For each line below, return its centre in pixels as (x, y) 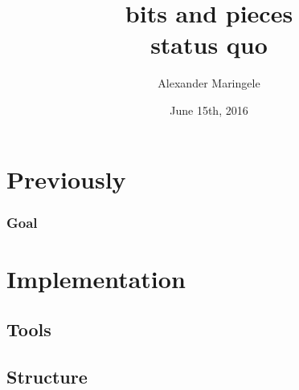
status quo (209, 45)
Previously (66, 179)
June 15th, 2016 (209, 110)
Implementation (96, 278)
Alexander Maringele (209, 83)
